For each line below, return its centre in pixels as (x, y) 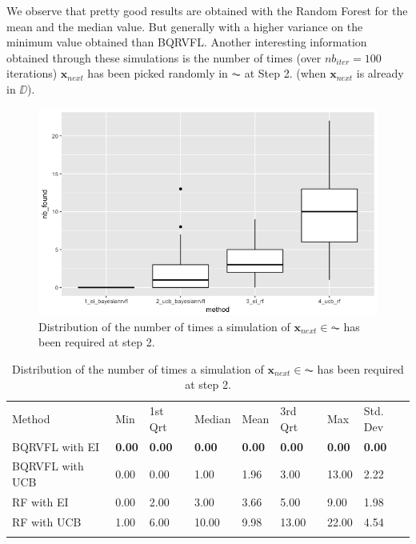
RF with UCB (47, 521)
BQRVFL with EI (56, 446)
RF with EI (40, 501)
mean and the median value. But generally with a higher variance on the (185, 26)
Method (31, 418)
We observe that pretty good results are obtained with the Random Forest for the (207, 10)
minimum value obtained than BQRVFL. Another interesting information (187, 42)
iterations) (32, 73)
